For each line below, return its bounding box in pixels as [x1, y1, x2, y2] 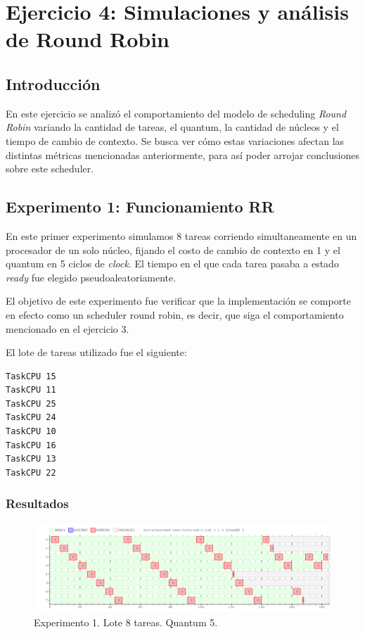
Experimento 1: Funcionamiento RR [6, 196, 274, 217]
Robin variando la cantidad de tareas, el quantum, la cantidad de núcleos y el [6, 120, 339, 134]
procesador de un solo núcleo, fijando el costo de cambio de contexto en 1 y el [6, 242, 340, 257]
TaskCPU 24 [6, 412, 56, 423]
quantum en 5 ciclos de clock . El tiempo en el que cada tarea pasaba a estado [6, 256, 339, 271]
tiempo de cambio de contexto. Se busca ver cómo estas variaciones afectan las [6, 133, 345, 148]
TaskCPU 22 [6, 467, 56, 478]
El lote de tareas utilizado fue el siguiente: [6, 345, 187, 360]
